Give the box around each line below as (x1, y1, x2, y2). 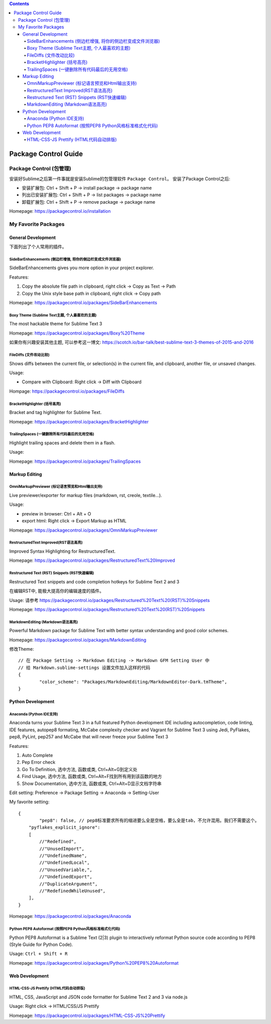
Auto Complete (22, 752, 53, 758)
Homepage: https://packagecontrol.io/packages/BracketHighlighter (9, 418, 149, 424)
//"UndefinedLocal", (39, 860, 90, 866)
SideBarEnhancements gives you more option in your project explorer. (9, 265, 154, 271)
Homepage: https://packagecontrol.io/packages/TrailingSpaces (9, 458, 141, 464)
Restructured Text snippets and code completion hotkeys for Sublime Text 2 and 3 (9, 578, 180, 584)
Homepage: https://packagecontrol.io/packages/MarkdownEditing (9, 637, 147, 643)
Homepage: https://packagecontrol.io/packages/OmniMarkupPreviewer (9, 527, 158, 533)
